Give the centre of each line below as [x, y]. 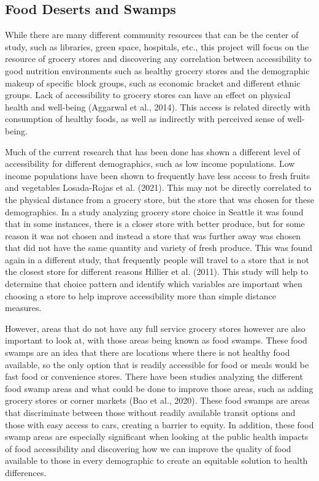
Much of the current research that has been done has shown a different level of [153, 151]
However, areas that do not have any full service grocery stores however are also [155, 328]
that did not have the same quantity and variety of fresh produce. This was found [159, 248]
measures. [23, 308]
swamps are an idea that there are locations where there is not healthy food [148, 352]
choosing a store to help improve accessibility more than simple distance [140, 295]
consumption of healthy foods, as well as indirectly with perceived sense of [145, 119]
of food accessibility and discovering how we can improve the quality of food [148, 448]
